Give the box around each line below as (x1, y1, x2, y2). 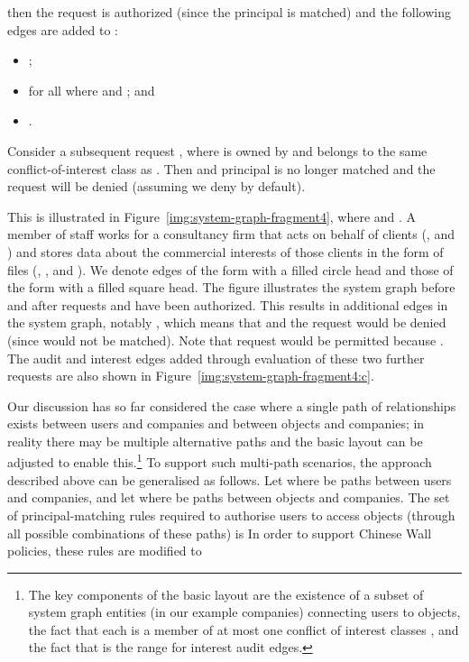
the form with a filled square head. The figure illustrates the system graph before (7, 278, 455, 297)
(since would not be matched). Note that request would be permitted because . (7, 330, 444, 349)
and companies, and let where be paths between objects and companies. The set (7, 488, 450, 507)
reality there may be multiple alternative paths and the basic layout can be (7, 431, 423, 450)
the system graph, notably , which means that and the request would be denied (7, 313, 446, 332)
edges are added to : (7, 20, 118, 39)
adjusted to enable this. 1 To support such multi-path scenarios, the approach (7, 450, 432, 472)
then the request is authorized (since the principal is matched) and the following (7, 3, 451, 21)
